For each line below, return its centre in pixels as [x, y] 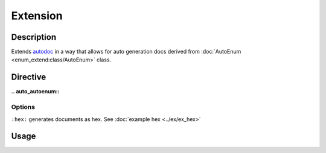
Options [23, 107]
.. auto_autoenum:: [35, 92]
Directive [29, 77]
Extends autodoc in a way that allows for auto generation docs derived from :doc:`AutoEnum [126, 52]
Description [34, 37]
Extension [37, 16]
